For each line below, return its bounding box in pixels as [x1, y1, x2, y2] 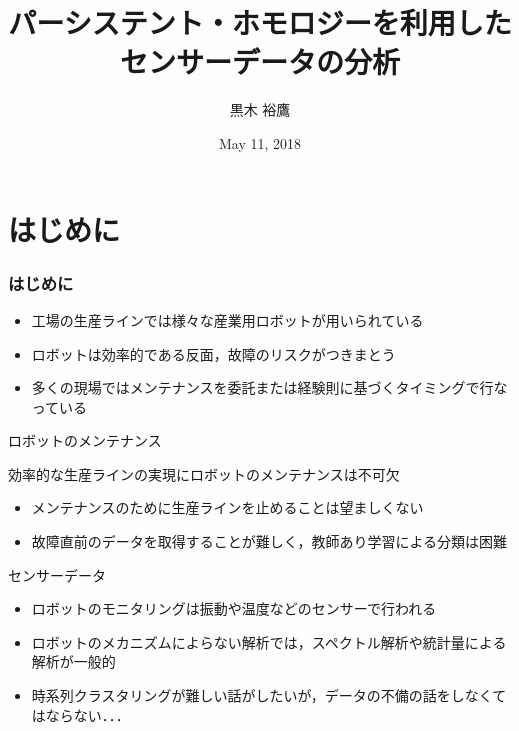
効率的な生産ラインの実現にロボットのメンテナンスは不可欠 [8, 463, 400, 484]
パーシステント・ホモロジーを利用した [8, 2, 512, 43]
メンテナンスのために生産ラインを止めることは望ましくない [31, 497, 424, 518]
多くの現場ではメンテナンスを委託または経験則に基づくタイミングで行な [31, 377, 508, 398]
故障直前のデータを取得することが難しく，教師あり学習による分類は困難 [31, 531, 507, 552]
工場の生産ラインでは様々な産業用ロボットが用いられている [31, 309, 424, 330]
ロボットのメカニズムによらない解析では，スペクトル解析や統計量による [31, 631, 507, 652]
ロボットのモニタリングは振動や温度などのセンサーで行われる [31, 598, 437, 619]
